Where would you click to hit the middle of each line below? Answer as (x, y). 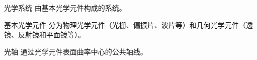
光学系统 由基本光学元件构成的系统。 (65, 8)
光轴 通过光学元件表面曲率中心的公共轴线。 (76, 51)
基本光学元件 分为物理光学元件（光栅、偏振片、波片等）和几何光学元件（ (125, 24)
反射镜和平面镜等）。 (51, 35)
